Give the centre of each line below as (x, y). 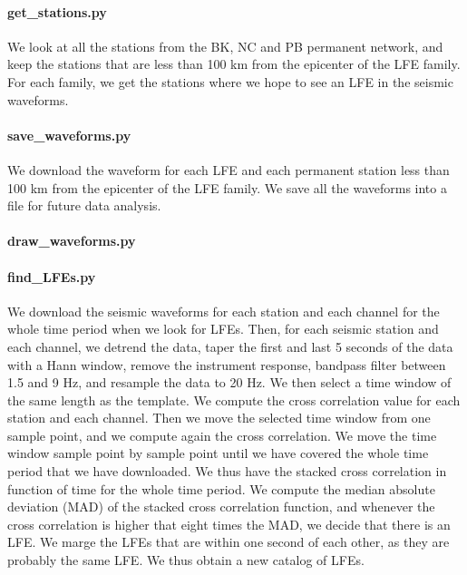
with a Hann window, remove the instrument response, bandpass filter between (227, 364)
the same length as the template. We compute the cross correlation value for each (234, 400)
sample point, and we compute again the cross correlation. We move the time (222, 435)
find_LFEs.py (52, 276)
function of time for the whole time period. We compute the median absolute (221, 488)
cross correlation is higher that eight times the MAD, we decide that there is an (229, 524)
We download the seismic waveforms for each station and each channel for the (224, 311)
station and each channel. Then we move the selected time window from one (219, 418)
